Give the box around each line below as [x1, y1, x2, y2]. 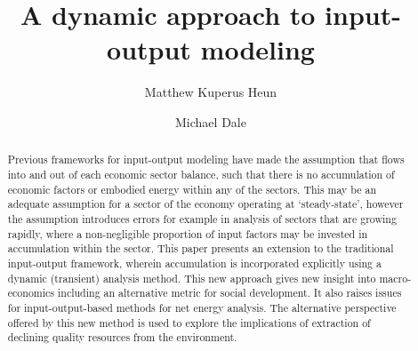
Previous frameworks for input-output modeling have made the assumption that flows [7, 152, 405, 167]
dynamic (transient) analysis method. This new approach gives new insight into [7, 270, 376, 285]
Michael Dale [175, 112, 246, 131]
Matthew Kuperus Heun [144, 83, 277, 101]
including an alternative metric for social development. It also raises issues [57, 285, 402, 300]
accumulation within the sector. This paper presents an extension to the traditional [7, 241, 394, 256]
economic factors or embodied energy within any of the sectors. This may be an [7, 181, 377, 196]
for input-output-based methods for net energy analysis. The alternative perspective [7, 299, 397, 315]
